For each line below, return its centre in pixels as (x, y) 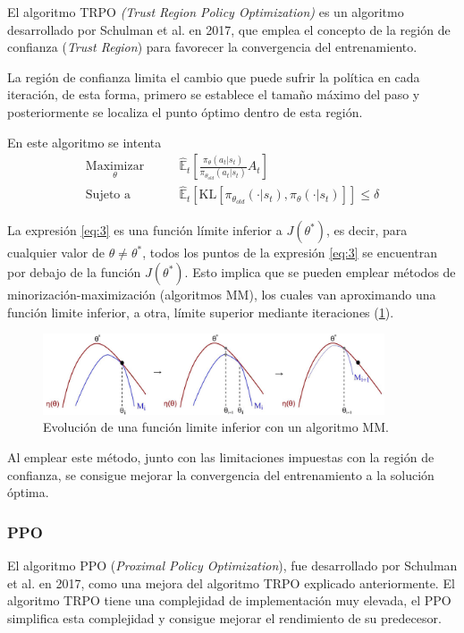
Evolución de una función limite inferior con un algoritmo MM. (216, 427)
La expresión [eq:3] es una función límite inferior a (145, 230)
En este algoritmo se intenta (84, 142)
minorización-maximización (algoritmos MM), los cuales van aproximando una (222, 295)
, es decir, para (367, 230)
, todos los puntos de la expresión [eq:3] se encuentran (290, 253)
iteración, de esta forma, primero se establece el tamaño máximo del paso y (214, 94)
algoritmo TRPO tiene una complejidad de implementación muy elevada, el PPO (229, 600)
